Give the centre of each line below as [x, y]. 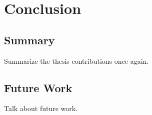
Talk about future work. [41, 108]
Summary [29, 40]
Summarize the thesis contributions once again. [76, 60]
